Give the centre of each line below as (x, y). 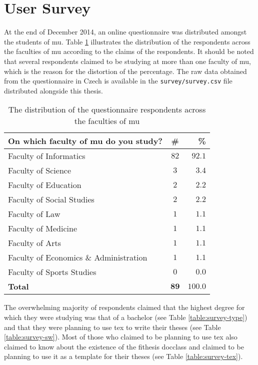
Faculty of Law (34, 214)
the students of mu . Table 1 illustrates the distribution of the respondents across (127, 41)
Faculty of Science (40, 170)
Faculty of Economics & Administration (78, 257)
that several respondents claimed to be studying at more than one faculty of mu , (127, 61)
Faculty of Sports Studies (52, 272)
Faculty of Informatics (47, 156)
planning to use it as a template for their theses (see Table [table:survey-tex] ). (123, 356)
